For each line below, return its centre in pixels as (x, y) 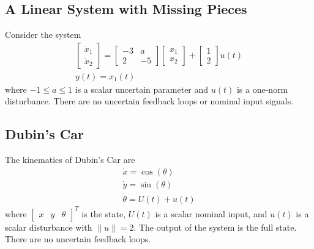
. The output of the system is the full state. (215, 227)
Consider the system (43, 34)
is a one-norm (262, 89)
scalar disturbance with (49, 227)
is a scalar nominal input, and (211, 213)
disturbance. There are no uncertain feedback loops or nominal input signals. (149, 101)
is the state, (104, 213)
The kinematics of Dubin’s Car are (70, 160)
